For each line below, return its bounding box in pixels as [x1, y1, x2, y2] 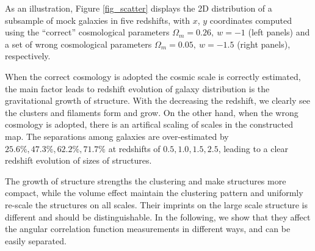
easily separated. [5, 234, 67, 247]
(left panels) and [248, 26, 310, 38]
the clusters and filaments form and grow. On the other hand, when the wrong [5, 106, 299, 118]
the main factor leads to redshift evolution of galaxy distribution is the [5, 82, 270, 95]
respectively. [5, 49, 51, 62]
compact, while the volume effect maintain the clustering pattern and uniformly [5, 186, 303, 199]
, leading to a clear [218, 142, 289, 155]
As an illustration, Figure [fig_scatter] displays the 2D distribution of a [5, 2, 272, 14]
